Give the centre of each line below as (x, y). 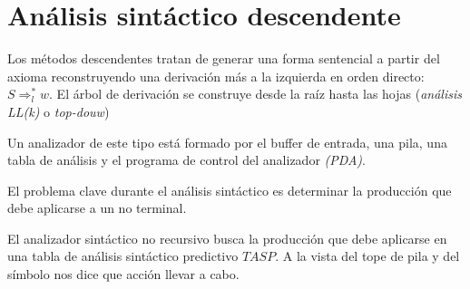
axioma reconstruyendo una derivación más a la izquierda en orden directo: (216, 76)
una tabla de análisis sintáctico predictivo (123, 256)
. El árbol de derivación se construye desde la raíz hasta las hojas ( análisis (255, 94)
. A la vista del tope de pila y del (367, 256)
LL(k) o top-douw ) (59, 111)
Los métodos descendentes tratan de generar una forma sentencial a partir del (224, 58)
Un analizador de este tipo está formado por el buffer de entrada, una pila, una (227, 142)
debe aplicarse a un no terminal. (97, 208)
